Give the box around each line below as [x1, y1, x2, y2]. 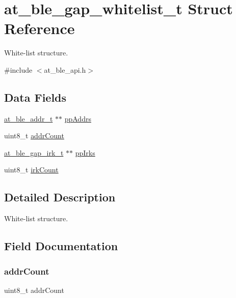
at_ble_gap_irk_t [4, 147, 64, 158]
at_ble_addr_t [4, 113, 53, 124]
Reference [4, 18, 75, 39]
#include [4, 64, 33, 75]
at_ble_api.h [44, 64, 86, 75]
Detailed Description [4, 189, 116, 205]
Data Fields [4, 89, 67, 105]
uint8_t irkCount [4, 164, 59, 175]
